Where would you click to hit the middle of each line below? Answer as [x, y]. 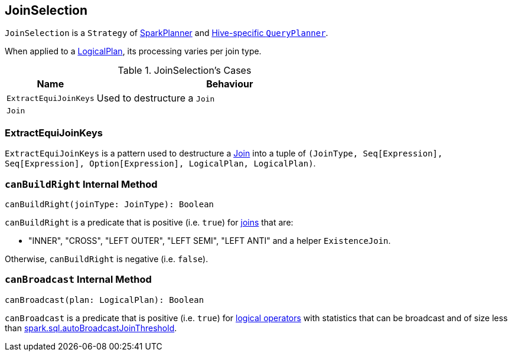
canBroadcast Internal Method [78, 280]
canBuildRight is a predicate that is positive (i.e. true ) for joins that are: [149, 222]
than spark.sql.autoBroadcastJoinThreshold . [91, 328]
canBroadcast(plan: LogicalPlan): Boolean [105, 300]
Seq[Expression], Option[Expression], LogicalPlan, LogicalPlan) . [160, 164]
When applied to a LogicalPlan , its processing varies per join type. [133, 51]
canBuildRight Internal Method [81, 184]
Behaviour [230, 84]
